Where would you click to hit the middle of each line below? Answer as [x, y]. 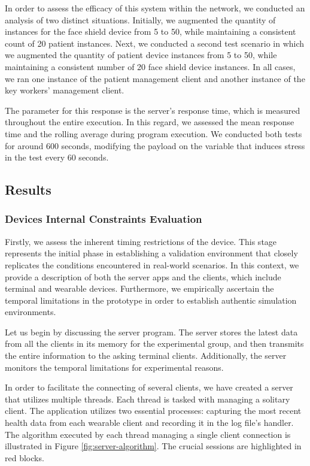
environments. [31, 312]
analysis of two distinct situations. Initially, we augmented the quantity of [140, 19]
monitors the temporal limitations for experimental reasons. [114, 367]
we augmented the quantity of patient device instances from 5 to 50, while [141, 55]
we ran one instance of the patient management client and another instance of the [155, 78]
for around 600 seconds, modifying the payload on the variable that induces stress [155, 145]
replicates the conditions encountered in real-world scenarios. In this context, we [152, 264]
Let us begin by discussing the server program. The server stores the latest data [151, 332]
